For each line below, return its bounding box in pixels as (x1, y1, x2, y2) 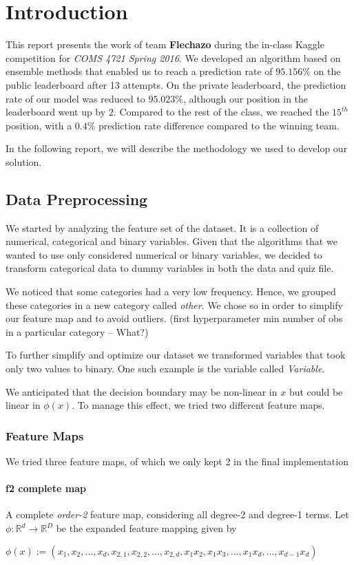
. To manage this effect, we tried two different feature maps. (72, 398, 325, 412)
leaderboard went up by (6, 105, 106, 119)
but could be (289, 384, 343, 398)
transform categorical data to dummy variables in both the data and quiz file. (6, 261, 334, 275)
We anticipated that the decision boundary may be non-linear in (6, 384, 278, 398)
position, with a (6, 118, 72, 132)
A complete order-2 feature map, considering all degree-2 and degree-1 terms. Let (6, 507, 349, 522)
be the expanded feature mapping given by (56, 521, 237, 535)
